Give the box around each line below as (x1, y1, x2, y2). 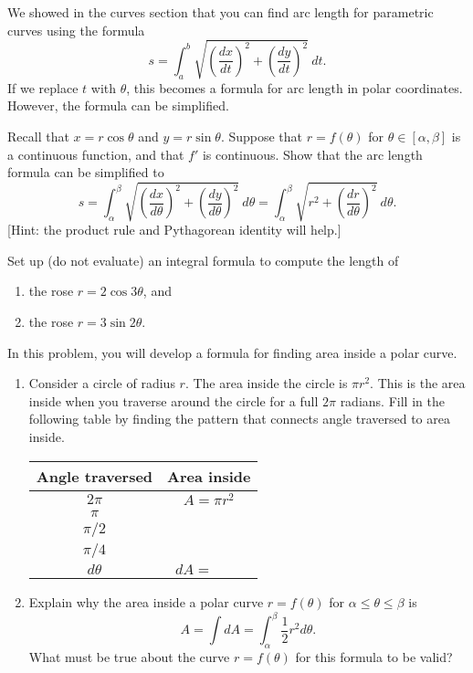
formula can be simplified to (7, 163, 164, 182)
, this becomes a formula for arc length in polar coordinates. (126, 78, 463, 97)
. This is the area (370, 373, 466, 393)
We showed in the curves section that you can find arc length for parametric (7, 3, 434, 21)
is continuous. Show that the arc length (202, 144, 423, 163)
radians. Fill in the (340, 391, 445, 410)
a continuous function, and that (7, 144, 184, 163)
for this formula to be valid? (295, 647, 453, 667)
